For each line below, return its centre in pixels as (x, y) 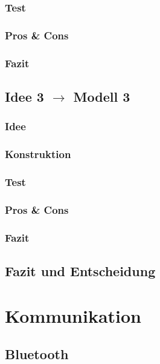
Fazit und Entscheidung (80, 270)
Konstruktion (38, 154)
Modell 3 (102, 96)
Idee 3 (24, 96)
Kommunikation (73, 315)
